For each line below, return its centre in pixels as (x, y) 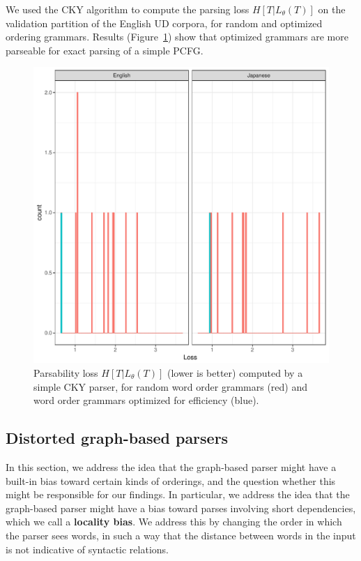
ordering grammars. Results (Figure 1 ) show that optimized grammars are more (177, 37)
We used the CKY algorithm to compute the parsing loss (128, 9)
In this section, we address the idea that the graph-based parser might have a (171, 466)
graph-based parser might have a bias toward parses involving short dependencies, (181, 508)
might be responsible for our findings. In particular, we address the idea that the (178, 494)
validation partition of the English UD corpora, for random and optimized (164, 23)
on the (332, 9)
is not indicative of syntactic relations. (87, 549)
